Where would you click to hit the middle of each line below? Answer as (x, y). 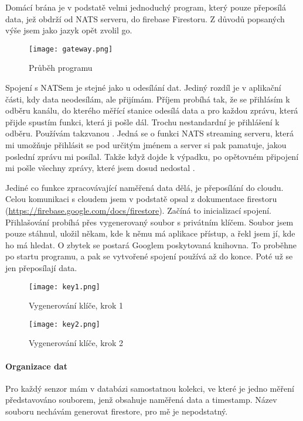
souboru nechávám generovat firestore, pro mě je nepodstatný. (117, 411)
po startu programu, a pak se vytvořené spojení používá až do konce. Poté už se (149, 256)
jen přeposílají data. (41, 267)
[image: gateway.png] (71, 49)
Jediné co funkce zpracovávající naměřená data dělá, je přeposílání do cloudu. (144, 187)
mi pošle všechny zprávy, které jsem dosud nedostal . (100, 168)
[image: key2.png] (64, 324)
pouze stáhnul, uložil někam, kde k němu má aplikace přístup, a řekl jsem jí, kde (150, 233)
